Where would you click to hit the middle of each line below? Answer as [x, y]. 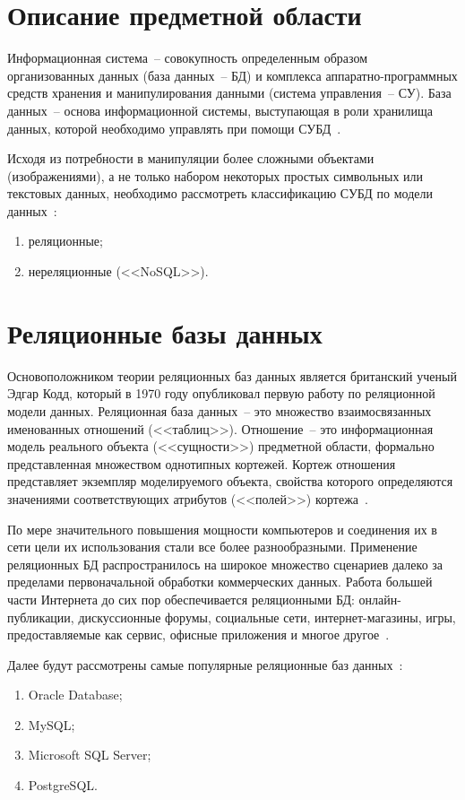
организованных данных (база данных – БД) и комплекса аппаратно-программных [232, 75]
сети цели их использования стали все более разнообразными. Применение [212, 547]
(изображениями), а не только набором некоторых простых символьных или [215, 175]
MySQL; [52, 724]
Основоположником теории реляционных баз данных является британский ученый [232, 375]
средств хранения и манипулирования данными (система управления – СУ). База [229, 93]
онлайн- [380, 599]
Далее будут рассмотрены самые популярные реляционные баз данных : [205, 664]
